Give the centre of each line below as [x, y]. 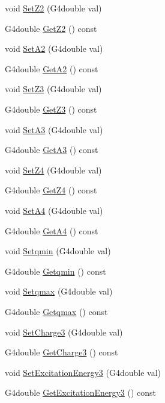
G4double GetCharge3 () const [61, 352]
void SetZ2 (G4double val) [53, 8]
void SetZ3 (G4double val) [53, 89]
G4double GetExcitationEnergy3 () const [80, 392]
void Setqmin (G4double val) [58, 251]
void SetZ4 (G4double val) [53, 170]
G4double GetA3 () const [52, 150]
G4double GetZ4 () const [51, 190]
